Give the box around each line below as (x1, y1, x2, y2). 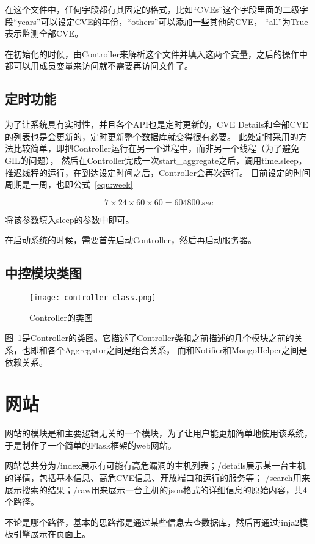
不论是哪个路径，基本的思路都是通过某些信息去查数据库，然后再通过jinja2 (5, 515, 300, 528)
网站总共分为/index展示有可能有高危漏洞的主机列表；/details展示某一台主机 (5, 459, 306, 472)
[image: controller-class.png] (29, 293, 156, 303)
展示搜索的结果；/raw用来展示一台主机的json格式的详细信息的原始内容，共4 (5, 483, 307, 496)
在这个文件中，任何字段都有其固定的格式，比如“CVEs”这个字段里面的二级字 (5, 3, 308, 15)
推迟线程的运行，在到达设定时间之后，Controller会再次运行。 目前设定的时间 (5, 166, 311, 178)
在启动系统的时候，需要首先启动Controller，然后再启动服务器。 (5, 233, 256, 246)
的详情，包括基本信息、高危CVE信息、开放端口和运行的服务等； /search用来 (5, 471, 310, 484)
